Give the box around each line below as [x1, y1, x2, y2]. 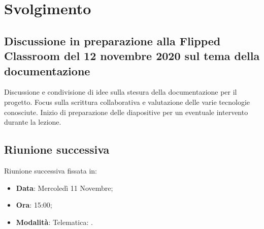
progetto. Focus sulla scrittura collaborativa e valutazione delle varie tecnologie [4, 96, 250, 107]
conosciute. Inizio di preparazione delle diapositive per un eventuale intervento [4, 106, 248, 117]
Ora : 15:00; [16, 199, 52, 210]
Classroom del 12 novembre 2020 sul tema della [4, 48, 260, 64]
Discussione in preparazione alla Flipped [4, 33, 221, 48]
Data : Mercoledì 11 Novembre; [16, 182, 113, 193]
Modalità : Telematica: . [16, 216, 93, 227]
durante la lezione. [4, 117, 61, 127]
